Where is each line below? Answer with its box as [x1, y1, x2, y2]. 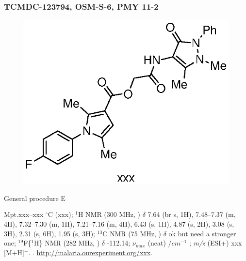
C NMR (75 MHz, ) [102, 228, 161, 238]
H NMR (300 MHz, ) [78, 209, 141, 219]
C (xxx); [48, 209, 73, 219]
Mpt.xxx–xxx [4, 209, 44, 219]
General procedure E [4, 193, 66, 203]
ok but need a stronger [168, 228, 236, 238]
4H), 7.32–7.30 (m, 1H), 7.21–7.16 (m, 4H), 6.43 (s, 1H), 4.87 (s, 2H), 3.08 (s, [4, 219, 234, 229]
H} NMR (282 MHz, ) [33, 238, 100, 248]
